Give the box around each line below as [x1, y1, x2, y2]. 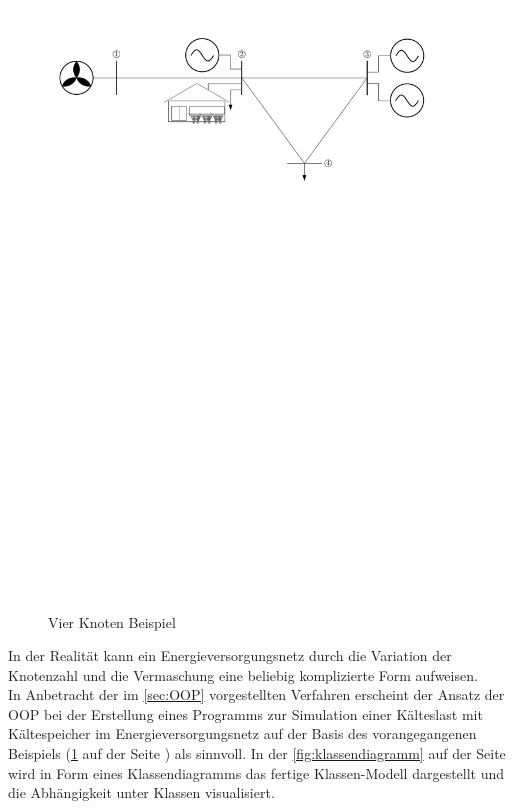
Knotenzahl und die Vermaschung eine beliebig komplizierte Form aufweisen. [8, 664, 478, 685]
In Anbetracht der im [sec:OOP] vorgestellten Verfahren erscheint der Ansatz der [8, 684, 505, 705]
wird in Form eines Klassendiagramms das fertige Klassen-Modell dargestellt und [8, 762, 505, 783]
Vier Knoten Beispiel [48, 611, 176, 632]
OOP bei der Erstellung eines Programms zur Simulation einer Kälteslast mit [8, 703, 483, 724]
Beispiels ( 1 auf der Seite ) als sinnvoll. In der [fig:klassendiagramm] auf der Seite [8, 743, 506, 764]
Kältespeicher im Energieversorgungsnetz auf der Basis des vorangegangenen [8, 723, 477, 744]
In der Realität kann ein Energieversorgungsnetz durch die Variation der [8, 645, 452, 666]
